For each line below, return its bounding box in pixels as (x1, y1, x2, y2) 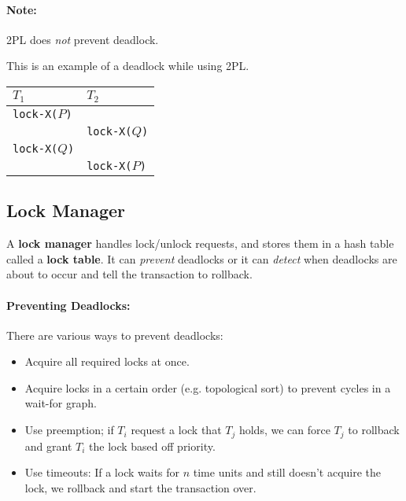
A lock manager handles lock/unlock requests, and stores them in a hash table (6, 235, 394, 252)
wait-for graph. (24, 395, 97, 411)
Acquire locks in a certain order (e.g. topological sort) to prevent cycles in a (24, 379, 391, 396)
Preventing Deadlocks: (6, 297, 131, 313)
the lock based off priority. (89, 437, 216, 454)
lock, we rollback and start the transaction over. (24, 479, 257, 495)
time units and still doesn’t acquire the (193, 464, 382, 481)
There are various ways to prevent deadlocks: (6, 326, 223, 343)
